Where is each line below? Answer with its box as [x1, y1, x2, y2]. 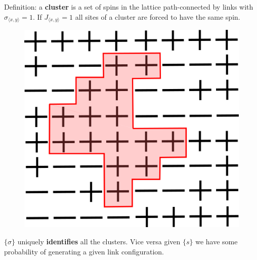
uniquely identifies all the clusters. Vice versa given [17, 236, 181, 247]
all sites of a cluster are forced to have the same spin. [75, 11, 240, 22]
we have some [195, 236, 238, 247]
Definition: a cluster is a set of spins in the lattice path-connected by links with [4, 2, 253, 12]
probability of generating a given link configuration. [4, 246, 164, 256]
